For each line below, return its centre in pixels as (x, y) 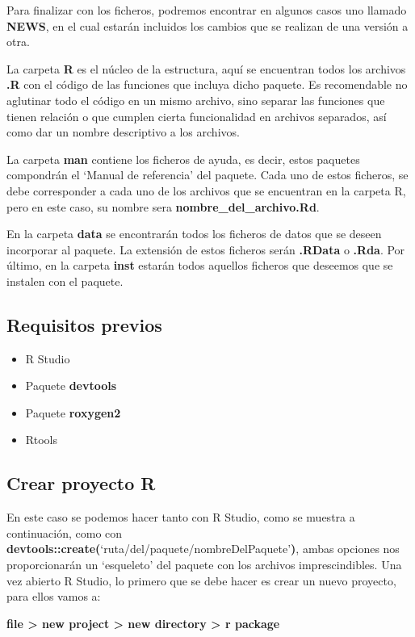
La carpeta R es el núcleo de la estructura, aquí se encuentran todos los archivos (206, 68)
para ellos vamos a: (54, 596)
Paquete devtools (71, 386)
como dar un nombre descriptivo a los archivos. (123, 132)
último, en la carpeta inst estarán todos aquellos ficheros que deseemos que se (200, 265)
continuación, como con (65, 532)
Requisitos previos (84, 324)
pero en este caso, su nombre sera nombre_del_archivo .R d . (163, 206)
